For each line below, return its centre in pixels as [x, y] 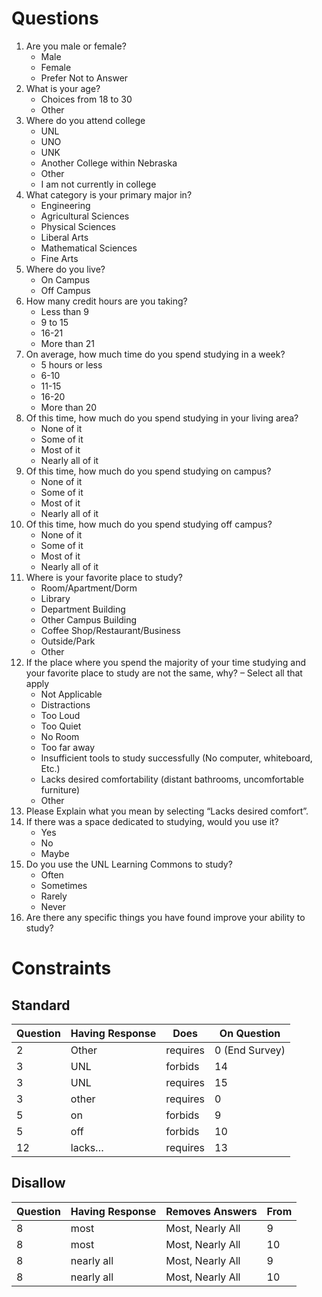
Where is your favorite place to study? [104, 577]
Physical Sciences [78, 226]
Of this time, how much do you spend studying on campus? [148, 471]
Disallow [38, 1183]
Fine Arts [59, 258]
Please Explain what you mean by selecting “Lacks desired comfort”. [167, 811]
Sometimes [64, 885]
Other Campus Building [89, 619]
